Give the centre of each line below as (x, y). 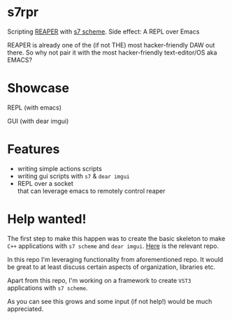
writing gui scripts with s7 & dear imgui (74, 176)
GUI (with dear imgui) (38, 121)
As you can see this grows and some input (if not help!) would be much (110, 301)
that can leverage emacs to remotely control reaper (91, 191)
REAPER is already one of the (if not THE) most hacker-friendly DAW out (111, 45)
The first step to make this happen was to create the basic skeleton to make (116, 238)
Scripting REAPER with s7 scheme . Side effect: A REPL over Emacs (103, 31)
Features (34, 149)
